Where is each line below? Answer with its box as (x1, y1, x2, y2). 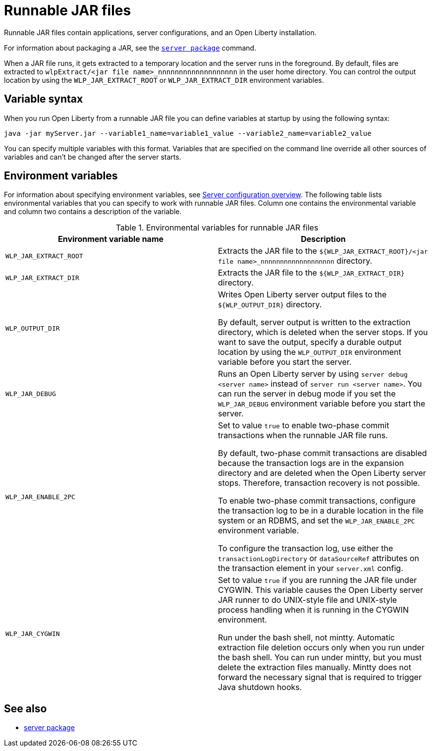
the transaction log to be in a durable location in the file (218, 506, 424, 516)
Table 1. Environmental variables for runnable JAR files (115, 223, 319, 233)
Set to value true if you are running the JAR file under (218, 575, 417, 585)
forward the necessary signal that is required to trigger (218, 672, 422, 683)
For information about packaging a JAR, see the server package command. (4, 43, 257, 52)
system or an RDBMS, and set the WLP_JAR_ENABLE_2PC (218, 516, 415, 526)
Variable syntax (4, 93, 83, 106)
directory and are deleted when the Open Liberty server (218, 468, 426, 478)
